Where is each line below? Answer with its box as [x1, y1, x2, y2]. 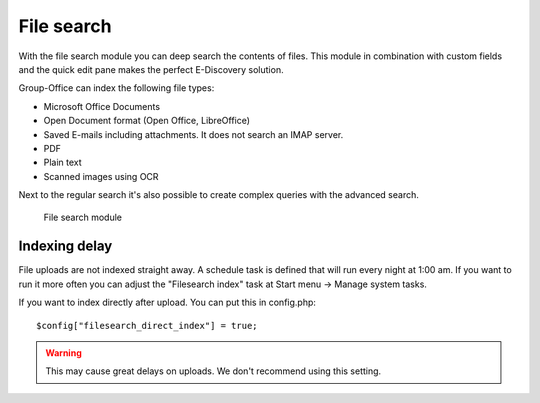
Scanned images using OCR [43, 170, 159, 182]
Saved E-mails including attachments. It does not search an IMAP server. [43, 128, 344, 140]
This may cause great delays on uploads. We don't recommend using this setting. [45, 365, 382, 377]
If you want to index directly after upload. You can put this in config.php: [18, 296, 317, 309]
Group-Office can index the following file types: [18, 82, 215, 94]
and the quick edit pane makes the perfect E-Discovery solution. [18, 63, 284, 75]
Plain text [43, 156, 82, 169]
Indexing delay [18, 238, 113, 255]
